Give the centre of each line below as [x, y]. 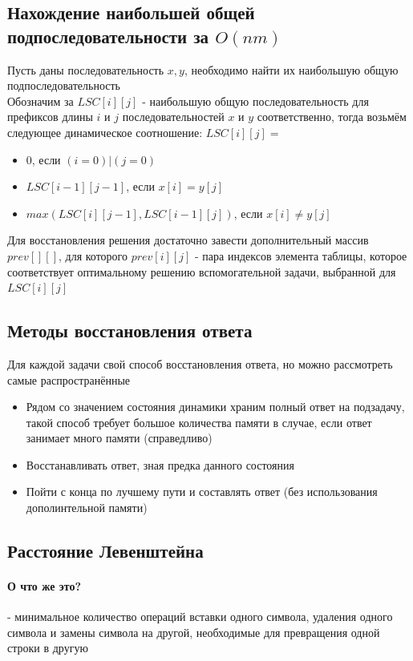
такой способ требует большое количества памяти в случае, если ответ [199, 422]
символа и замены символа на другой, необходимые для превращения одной [194, 632]
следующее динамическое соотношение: [105, 132]
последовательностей [173, 117]
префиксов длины [50, 117]
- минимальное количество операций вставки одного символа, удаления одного [200, 617]
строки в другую [48, 648]
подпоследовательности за [108, 36]
